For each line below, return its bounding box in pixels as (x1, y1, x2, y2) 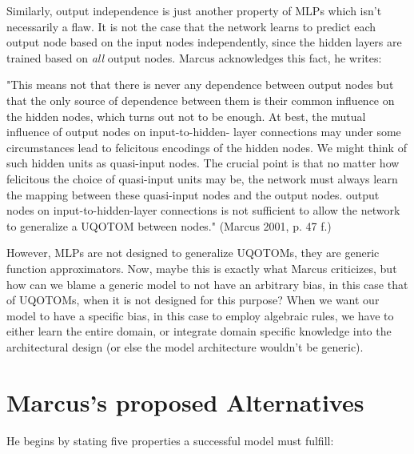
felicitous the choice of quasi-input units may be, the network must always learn (6, 170, 398, 187)
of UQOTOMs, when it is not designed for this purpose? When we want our (6, 291, 380, 308)
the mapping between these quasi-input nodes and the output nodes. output (6, 186, 380, 203)
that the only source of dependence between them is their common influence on (6, 91, 395, 108)
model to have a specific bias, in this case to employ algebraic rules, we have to (6, 307, 394, 323)
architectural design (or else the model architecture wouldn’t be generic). (6, 338, 364, 355)
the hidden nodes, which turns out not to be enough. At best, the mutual (6, 107, 366, 124)
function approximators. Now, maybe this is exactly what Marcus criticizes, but (6, 259, 397, 276)
